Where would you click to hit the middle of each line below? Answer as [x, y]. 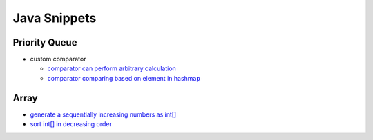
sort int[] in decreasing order [71, 124]
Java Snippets [55, 18]
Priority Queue [45, 42]
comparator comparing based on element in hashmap [124, 78]
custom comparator [58, 59]
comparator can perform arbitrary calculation [112, 68]
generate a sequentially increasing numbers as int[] [103, 114]
